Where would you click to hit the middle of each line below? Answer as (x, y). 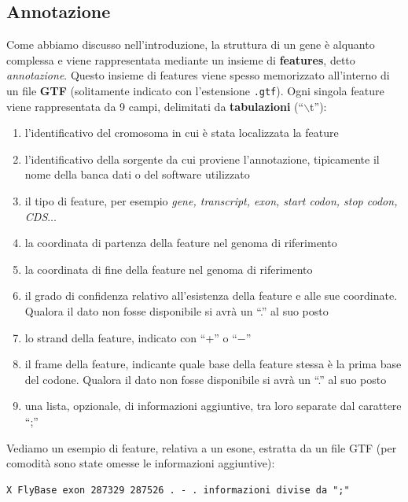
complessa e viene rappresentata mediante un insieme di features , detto (181, 59)
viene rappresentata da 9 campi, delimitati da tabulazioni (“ (155, 106)
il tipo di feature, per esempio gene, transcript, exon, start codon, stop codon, (211, 201)
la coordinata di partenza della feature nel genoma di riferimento (181, 243)
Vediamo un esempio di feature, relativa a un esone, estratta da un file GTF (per (202, 447)
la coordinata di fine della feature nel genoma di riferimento (169, 269)
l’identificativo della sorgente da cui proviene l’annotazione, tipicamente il (202, 159)
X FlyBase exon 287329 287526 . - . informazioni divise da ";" (178, 490)
